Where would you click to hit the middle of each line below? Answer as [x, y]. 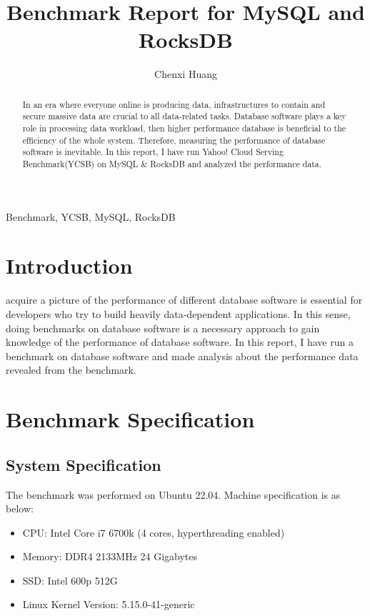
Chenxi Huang [186, 74]
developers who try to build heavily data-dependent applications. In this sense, [178, 313]
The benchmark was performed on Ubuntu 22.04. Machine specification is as [173, 494]
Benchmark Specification [130, 419]
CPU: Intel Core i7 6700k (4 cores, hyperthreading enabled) [154, 532]
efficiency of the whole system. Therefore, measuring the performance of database [174, 140]
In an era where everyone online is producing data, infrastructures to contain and [174, 104]
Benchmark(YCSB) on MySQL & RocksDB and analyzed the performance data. [172, 163]
